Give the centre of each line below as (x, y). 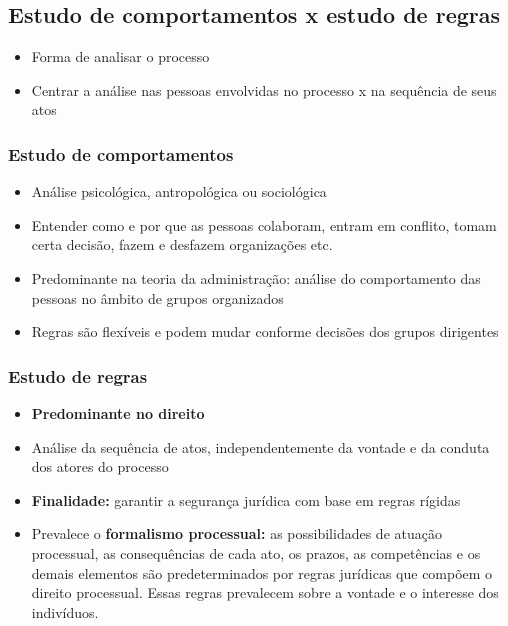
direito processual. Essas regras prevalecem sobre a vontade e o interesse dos (265, 592)
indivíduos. (65, 611)
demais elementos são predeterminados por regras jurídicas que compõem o (262, 572)
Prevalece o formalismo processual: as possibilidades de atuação (236, 533)
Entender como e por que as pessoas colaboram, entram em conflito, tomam (264, 224)
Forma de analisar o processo (120, 56)
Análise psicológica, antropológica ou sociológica (179, 191)
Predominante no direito (118, 412)
